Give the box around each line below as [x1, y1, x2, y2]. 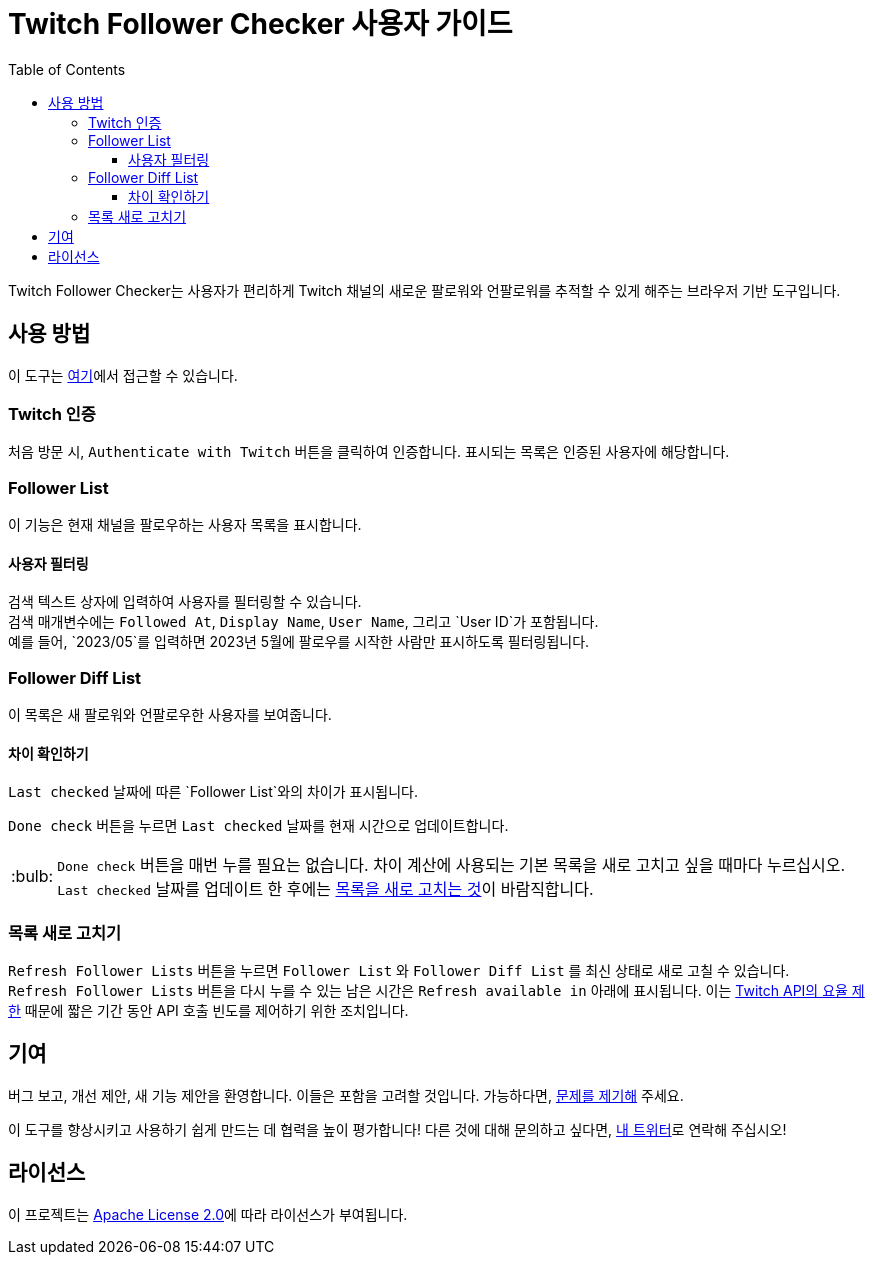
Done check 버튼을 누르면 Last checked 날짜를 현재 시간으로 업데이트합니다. [8, 817, 509, 835]
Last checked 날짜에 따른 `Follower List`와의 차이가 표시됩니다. [8, 783, 418, 801]
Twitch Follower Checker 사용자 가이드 [8, 7, 513, 41]
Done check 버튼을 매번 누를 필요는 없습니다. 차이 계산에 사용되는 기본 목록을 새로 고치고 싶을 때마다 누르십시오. [57, 855, 846, 876]
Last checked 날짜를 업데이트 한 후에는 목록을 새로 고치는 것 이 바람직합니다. [57, 879, 594, 900]
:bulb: [11, 866, 54, 887]
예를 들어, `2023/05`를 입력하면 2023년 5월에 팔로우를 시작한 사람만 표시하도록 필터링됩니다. [8, 633, 590, 651]
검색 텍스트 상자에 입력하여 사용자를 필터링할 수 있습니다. [8, 593, 362, 611]
